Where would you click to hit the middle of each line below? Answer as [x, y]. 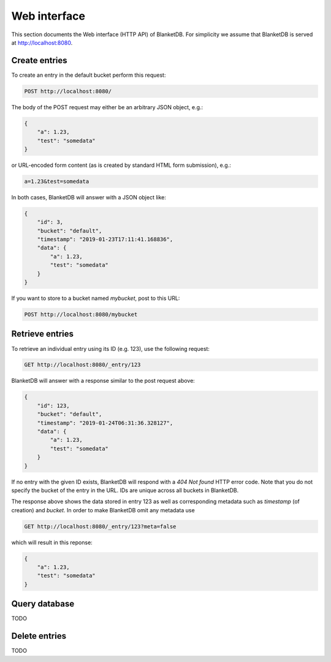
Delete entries [39, 636]
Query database [43, 604]
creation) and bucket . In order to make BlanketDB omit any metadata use [103, 510]
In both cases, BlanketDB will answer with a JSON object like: [89, 197]
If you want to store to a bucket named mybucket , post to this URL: [96, 298]
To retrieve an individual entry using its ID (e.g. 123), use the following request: [110, 348]
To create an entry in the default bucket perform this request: [89, 75]
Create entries [39, 60]
